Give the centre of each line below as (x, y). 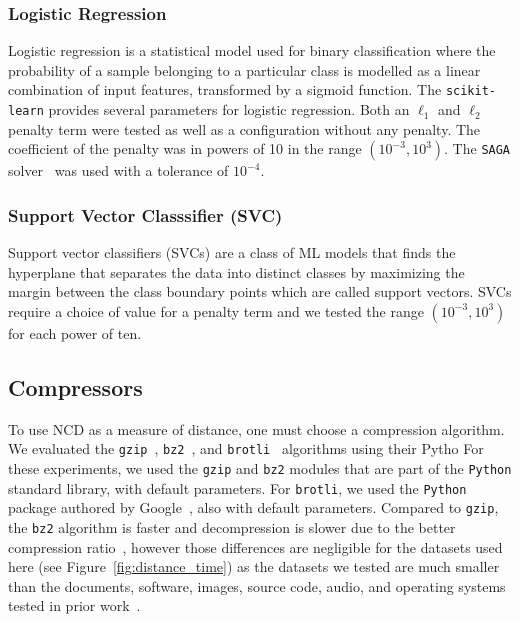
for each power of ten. (75, 332)
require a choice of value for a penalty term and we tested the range (216, 310)
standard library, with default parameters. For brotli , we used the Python (237, 487)
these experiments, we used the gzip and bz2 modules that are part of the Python (260, 467)
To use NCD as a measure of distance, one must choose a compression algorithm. (256, 428)
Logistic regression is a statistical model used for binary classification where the (252, 50)
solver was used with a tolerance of (118, 170)
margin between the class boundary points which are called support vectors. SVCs (260, 291)
